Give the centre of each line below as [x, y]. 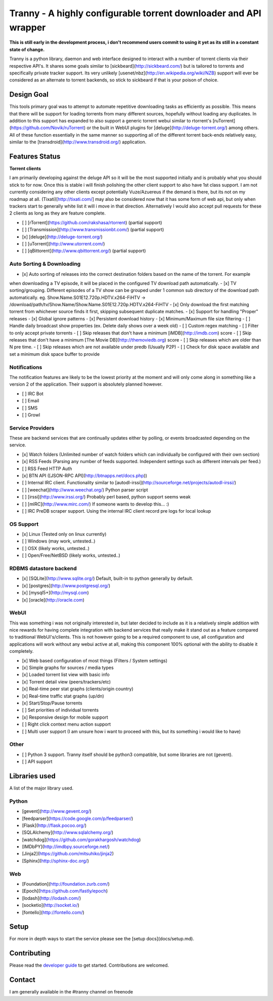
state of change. [27, 49]
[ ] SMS [30, 408]
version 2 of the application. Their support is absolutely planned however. [86, 384]
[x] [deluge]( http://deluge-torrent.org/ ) [62, 237]
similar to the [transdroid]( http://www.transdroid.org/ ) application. [78, 142]
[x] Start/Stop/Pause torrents [52, 703]
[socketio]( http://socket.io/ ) [51, 905]
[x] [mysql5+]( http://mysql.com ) [56, 593]
